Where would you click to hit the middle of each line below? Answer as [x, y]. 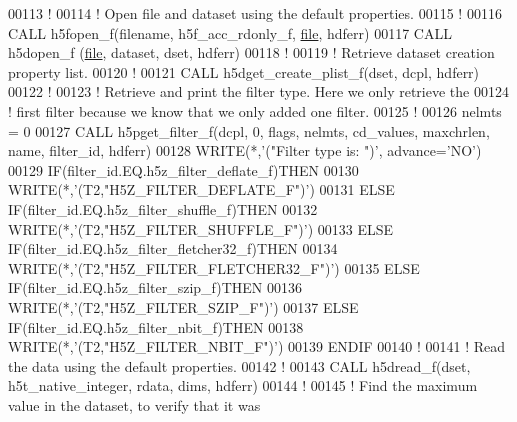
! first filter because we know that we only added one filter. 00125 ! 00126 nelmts [255, 110]
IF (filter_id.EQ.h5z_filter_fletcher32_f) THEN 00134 [173, 248]
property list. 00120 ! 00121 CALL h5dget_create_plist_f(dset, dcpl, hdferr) [244, 71]
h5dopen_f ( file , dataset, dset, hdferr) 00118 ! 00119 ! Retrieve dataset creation [251, 52]
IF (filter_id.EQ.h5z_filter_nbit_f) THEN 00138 [156, 326]
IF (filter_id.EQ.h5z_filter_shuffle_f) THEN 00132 [163, 208]
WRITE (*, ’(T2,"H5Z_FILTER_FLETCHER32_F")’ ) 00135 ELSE [214, 267]
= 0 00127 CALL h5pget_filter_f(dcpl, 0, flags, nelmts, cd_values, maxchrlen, [249, 130]
